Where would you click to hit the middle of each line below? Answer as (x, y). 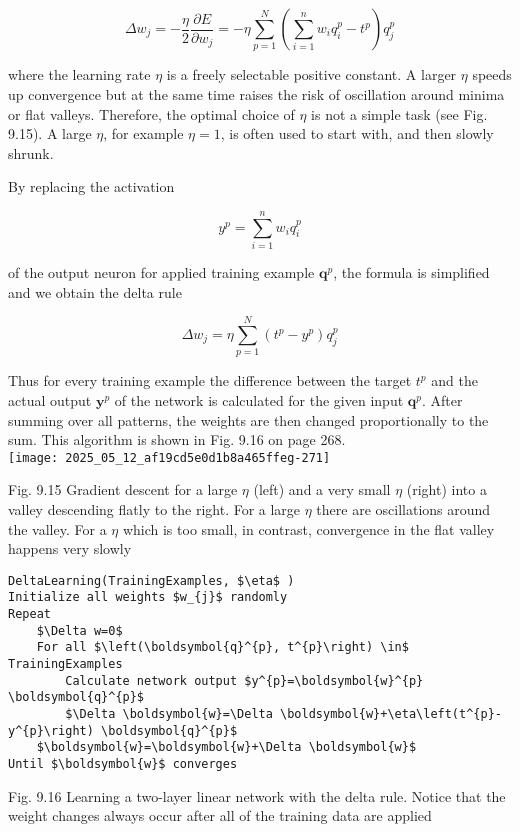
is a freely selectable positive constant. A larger (311, 74)
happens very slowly (70, 548)
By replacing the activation (91, 186)
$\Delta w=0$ (79, 630)
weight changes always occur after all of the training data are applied (220, 815)
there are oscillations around (403, 508)
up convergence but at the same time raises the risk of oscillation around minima (256, 93)
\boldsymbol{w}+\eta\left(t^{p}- (391, 713)
